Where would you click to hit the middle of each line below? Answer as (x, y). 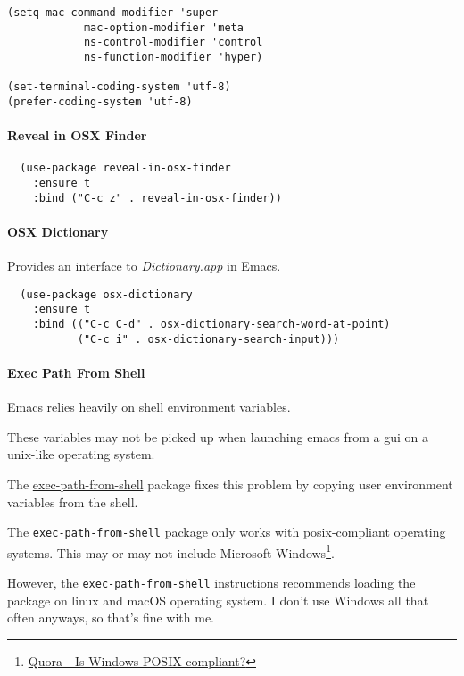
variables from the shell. (73, 501)
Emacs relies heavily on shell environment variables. (149, 407)
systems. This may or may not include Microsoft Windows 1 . (171, 551)
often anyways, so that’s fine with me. (111, 618)
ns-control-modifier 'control (173, 42)
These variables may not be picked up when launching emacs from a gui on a (218, 436)
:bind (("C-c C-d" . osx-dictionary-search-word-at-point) (211, 325)
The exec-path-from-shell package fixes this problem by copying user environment (230, 484)
